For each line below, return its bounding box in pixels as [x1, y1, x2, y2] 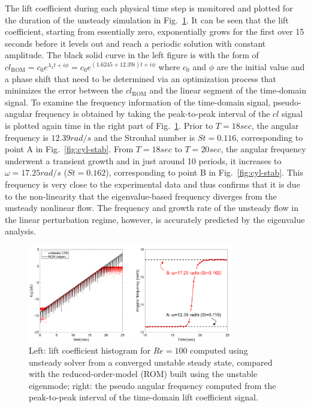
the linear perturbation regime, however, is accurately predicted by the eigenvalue [5, 213, 305, 225]
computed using [190, 344, 248, 357]
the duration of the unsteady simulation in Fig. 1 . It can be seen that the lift [5, 13, 289, 26]
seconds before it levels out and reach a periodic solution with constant [5, 37, 266, 49]
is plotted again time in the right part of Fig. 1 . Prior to [5, 119, 213, 131]
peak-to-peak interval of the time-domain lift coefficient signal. [29, 391, 258, 403]
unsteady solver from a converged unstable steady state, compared [29, 355, 273, 368]
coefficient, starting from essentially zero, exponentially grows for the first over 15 [5, 25, 304, 38]
